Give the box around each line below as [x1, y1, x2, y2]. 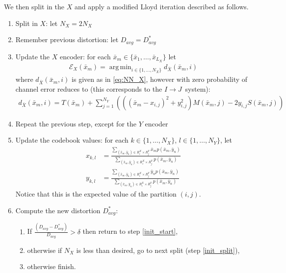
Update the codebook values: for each [15, 135, 129, 145]
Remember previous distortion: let [15, 34, 119, 45]
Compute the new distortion [15, 205, 101, 215]
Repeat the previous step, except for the [15, 118, 136, 128]
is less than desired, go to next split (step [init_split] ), [76, 245, 240, 255]
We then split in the [4, 1, 64, 11]
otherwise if [27, 245, 62, 255]
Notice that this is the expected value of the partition [15, 189, 177, 199]
